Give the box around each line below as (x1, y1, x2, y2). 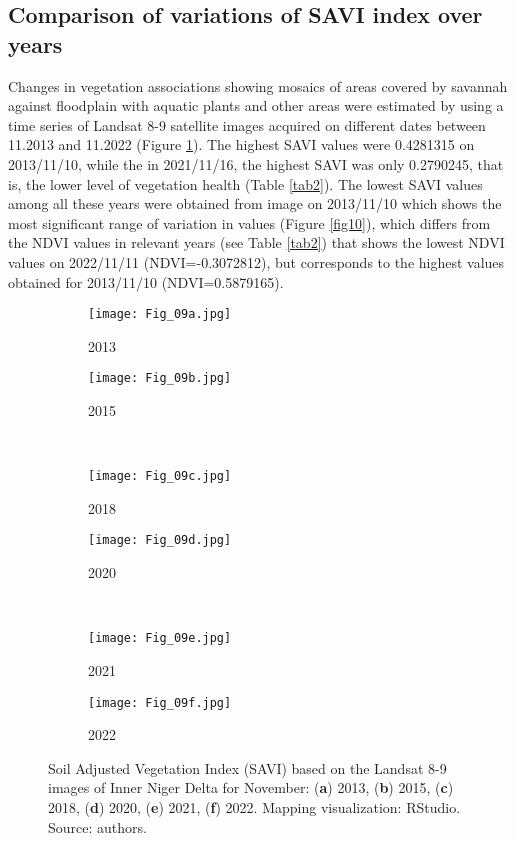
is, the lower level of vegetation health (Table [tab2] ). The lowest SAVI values (8, 173, 483, 194)
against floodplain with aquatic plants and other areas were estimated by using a (8, 95, 504, 116)
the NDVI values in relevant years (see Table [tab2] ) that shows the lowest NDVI (8, 232, 505, 253)
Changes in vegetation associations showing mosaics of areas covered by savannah (8, 75, 508, 96)
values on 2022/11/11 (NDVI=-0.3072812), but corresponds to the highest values (8, 251, 505, 272)
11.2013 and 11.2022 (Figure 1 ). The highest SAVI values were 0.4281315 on (8, 134, 475, 155)
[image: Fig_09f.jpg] (88, 695, 232, 710)
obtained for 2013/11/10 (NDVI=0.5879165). (8, 271, 284, 292)
